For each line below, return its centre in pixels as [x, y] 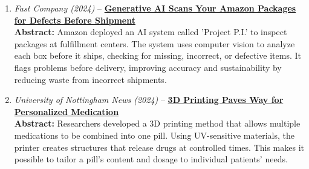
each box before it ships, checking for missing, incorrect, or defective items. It [158, 55]
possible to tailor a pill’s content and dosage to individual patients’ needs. [151, 159]
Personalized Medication [67, 111]
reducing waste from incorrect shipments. [90, 79]
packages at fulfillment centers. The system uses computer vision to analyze [154, 43]
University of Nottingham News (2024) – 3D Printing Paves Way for [149, 100]
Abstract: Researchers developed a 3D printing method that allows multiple [157, 123]
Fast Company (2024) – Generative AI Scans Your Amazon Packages [155, 8]
